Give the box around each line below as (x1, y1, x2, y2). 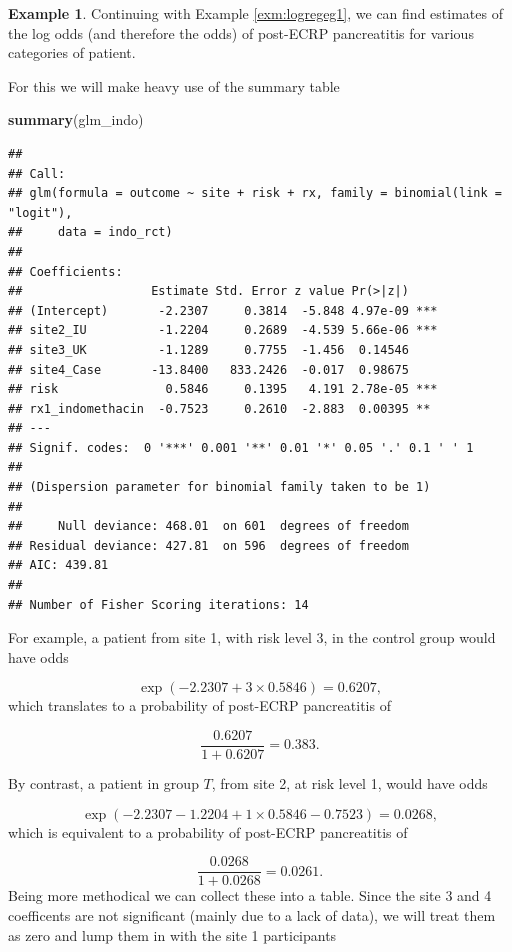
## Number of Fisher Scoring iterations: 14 (8, 597, 309, 612)
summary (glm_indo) (8, 109, 144, 130)
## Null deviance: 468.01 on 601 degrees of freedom (8, 519, 409, 534)
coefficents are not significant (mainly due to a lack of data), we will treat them (8, 904, 496, 925)
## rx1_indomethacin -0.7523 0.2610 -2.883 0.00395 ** (8, 401, 431, 416)
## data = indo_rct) (8, 225, 173, 240)
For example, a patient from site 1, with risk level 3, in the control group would (8, 627, 496, 648)
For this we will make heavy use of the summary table (8, 75, 340, 96)
